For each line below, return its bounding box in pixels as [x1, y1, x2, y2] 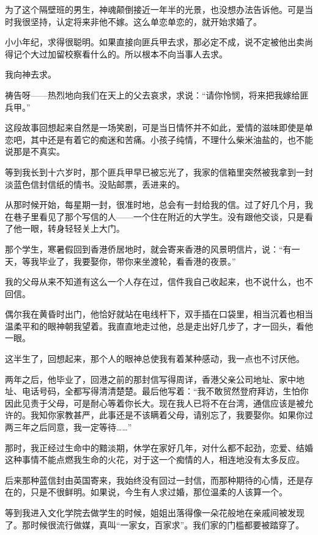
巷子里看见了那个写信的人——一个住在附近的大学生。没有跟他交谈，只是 [13, 210, 305, 223]
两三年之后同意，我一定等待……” [5, 421, 132, 434]
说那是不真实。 [5, 145, 65, 158]
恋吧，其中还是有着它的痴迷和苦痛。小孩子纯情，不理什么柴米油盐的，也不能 [5, 133, 313, 146]
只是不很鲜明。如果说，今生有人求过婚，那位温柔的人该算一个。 [30, 485, 287, 498]
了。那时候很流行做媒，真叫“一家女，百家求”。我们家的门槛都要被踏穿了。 [5, 518, 305, 531]
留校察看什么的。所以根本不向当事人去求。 [56, 47, 227, 60]
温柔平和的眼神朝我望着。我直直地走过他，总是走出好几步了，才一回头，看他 [5, 319, 313, 332]
